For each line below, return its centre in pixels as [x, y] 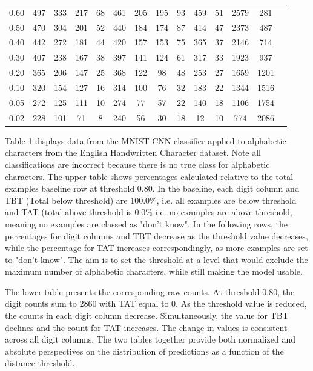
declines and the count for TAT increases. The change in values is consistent [146, 327]
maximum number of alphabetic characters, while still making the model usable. [154, 271]
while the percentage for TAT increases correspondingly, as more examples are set [156, 248]
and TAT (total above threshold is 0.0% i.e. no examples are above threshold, [149, 212]
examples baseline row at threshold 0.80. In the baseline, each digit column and [152, 188]
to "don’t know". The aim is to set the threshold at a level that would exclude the [156, 259]
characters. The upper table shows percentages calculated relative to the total [149, 176]
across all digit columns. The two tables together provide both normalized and [150, 339]
